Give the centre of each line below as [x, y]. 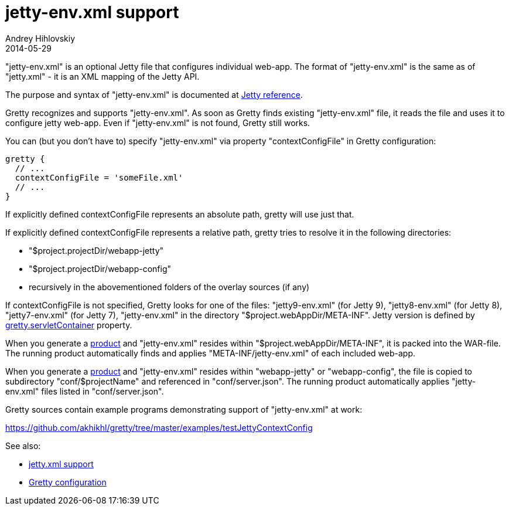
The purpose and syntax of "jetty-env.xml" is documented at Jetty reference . [154, 94]
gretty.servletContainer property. [69, 325]
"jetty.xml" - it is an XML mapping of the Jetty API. [103, 76]
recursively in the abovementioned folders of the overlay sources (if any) [169, 287]
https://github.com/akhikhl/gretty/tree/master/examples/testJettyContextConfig [159, 427]
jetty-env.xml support [92, 12]
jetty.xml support [61, 464]
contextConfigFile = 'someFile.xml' [99, 177]
